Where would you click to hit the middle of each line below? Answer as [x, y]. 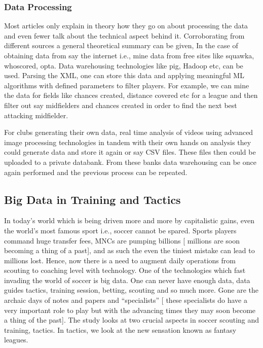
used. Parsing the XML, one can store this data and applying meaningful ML [124, 75]
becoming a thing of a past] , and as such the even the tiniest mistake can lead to [129, 250]
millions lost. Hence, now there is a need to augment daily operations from [120, 260]
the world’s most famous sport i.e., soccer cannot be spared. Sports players [120, 230]
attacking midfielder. [36, 115]
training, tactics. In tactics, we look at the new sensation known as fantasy [120, 329]
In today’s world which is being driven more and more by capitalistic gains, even [129, 220]
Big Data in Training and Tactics [92, 199]
